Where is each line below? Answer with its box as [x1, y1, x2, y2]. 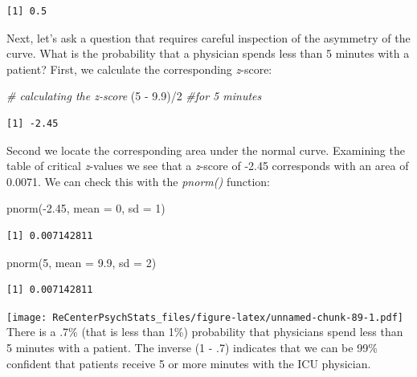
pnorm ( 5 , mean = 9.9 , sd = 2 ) [6, 253, 157, 270]
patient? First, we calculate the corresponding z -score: [6, 60, 272, 77]
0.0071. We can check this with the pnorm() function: [6, 172, 270, 189]
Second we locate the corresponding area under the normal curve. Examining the [6, 141, 405, 158]
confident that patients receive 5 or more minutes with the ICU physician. [6, 355, 371, 371]
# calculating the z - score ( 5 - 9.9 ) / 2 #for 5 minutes [6, 87, 262, 104]
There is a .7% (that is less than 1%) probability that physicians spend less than [6, 323, 403, 340]
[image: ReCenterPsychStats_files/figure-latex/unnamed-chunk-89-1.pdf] [6, 311, 403, 323]
